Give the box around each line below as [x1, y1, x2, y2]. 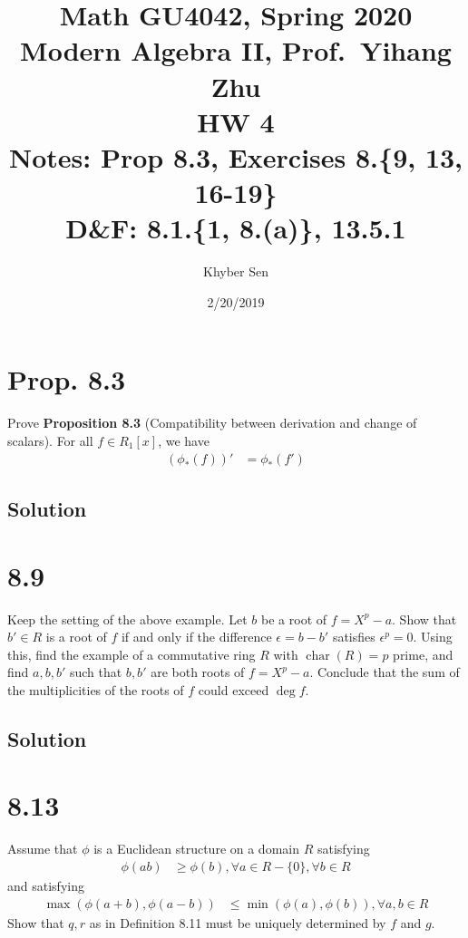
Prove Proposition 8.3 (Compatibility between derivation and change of [7, 413, 417, 432]
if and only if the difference [121, 627, 272, 646]
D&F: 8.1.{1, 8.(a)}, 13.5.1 [65, 209, 406, 247]
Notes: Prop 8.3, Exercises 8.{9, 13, [8, 138, 463, 175]
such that [69, 662, 122, 682]
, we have [158, 430, 210, 450]
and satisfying [7, 876, 84, 894]
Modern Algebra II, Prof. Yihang [20, 32, 452, 69]
